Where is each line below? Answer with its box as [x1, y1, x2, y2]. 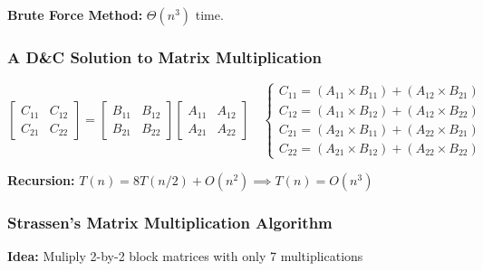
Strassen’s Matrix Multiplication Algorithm [7, 210, 333, 233]
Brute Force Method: [7, 5, 143, 23]
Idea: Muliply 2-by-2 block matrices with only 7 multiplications [7, 247, 363, 266]
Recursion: [7, 170, 75, 189]
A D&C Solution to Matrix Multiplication [7, 45, 322, 68]
